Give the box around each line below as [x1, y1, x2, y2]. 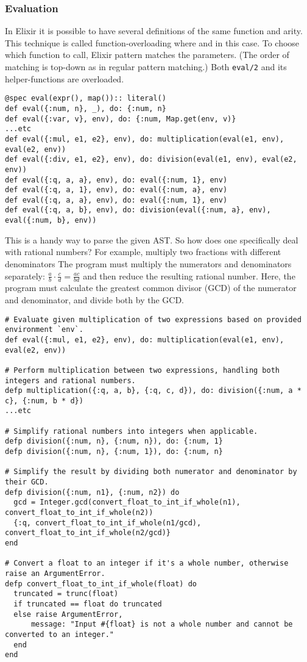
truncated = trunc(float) [13, 589, 119, 599]
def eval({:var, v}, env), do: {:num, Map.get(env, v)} [5, 114, 236, 123]
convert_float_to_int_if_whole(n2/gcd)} [5, 528, 171, 538]
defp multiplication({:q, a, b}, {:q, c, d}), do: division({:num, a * [5, 386, 302, 395]
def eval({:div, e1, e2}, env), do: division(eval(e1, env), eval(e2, [5, 155, 297, 164]
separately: [5, 269, 45, 282]
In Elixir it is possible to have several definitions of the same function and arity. [5, 24, 303, 37]
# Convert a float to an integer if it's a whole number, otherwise [5, 559, 289, 568]
